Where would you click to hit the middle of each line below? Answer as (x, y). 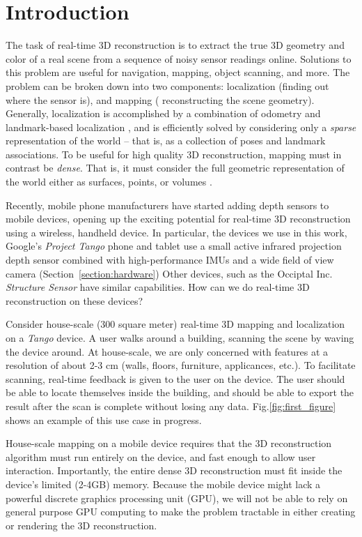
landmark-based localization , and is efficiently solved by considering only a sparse (181, 127)
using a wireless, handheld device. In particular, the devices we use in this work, (176, 232)
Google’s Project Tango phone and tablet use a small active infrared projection (174, 246)
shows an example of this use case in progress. (104, 419)
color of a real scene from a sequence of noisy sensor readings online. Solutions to (179, 58)
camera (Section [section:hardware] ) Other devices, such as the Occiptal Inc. (169, 273)
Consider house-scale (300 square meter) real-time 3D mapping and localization (175, 324)
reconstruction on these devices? (74, 300)
